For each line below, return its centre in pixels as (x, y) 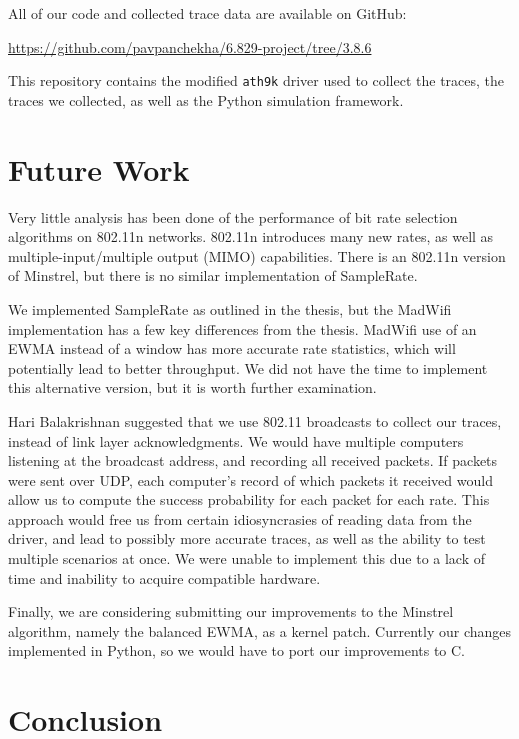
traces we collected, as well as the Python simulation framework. (206, 99)
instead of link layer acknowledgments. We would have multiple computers (236, 440)
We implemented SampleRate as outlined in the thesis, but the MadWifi (230, 308)
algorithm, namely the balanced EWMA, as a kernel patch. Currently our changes (260, 630)
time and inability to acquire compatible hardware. (164, 577)
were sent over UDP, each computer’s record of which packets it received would (250, 479)
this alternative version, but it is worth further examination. (192, 387)
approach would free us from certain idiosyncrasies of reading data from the (240, 518)
